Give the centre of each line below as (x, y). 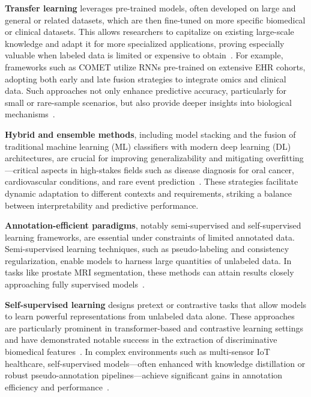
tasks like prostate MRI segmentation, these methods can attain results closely (149, 272)
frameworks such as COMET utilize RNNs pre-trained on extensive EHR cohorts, (155, 66)
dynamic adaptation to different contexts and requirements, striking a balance (148, 193)
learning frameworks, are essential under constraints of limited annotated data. (150, 237)
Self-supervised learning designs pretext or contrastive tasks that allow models (156, 304)
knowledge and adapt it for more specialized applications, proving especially (145, 43)
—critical (22, 169)
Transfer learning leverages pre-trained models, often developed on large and (150, 8)
